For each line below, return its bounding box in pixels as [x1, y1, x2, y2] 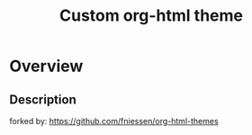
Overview [9, 56, 84, 76]
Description [9, 92, 76, 107]
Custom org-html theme [59, 5, 243, 26]
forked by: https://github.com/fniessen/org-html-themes [9, 116, 219, 126]
